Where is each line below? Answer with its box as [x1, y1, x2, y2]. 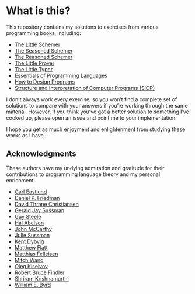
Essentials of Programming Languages [14, 72, 108, 79]
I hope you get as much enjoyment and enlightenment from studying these [6, 126, 186, 133]
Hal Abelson [14, 219, 44, 226]
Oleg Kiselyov [14, 262, 48, 269]
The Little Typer [14, 65, 53, 72]
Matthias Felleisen [14, 250, 58, 257]
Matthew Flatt [14, 244, 48, 251]
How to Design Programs [14, 78, 75, 85]
